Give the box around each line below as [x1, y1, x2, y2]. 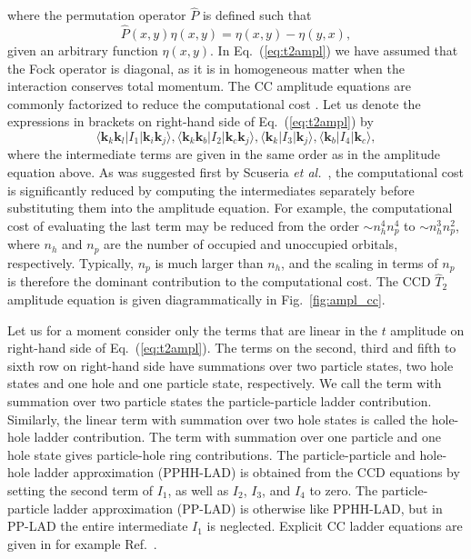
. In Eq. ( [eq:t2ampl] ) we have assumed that [210, 41, 458, 60]
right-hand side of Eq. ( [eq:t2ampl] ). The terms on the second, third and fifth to [7, 338, 456, 357]
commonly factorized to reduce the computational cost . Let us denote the [7, 94, 421, 113]
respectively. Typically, [7, 253, 134, 272]
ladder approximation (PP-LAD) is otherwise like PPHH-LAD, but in [53, 498, 443, 517]
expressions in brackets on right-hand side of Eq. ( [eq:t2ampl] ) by [7, 112, 374, 131]
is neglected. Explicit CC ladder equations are [206, 516, 463, 535]
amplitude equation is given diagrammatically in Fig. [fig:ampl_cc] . [7, 290, 386, 308]
